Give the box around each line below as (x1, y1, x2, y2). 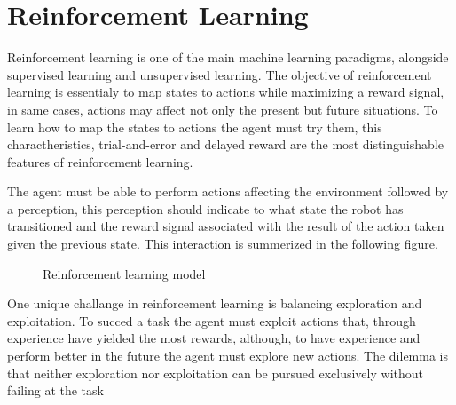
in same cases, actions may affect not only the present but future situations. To (7, 99, 438, 118)
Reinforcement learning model (43, 264, 206, 282)
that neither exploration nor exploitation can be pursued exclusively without (7, 363, 423, 382)
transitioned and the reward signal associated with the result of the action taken (7, 217, 444, 235)
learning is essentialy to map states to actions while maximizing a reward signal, (7, 83, 444, 101)
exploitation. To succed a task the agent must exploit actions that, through (7, 311, 416, 330)
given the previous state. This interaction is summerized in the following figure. (7, 234, 438, 253)
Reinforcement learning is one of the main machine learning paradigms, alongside (7, 48, 449, 67)
